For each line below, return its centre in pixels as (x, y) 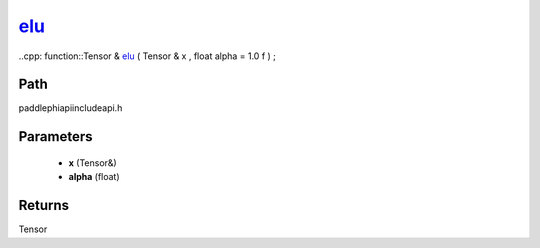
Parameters (55, 136)
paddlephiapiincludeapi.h (70, 108)
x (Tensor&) (92, 162)
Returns (44, 205)
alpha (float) (94, 177)
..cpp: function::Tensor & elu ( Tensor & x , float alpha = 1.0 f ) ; (147, 56)
